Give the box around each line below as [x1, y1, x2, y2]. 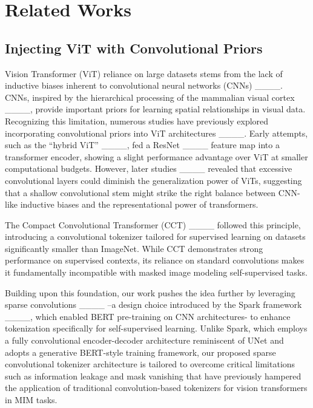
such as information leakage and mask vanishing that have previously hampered [5, 369, 301, 382]
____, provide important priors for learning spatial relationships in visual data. [5, 103, 306, 115]
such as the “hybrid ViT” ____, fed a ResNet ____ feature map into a [5, 138, 280, 151]
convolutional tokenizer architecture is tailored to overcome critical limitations [5, 358, 295, 370]
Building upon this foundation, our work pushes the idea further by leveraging [5, 286, 295, 299]
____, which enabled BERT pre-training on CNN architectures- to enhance [5, 310, 291, 322]
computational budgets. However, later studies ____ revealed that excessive [5, 162, 292, 175]
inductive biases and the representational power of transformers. [20, 198, 259, 211]
